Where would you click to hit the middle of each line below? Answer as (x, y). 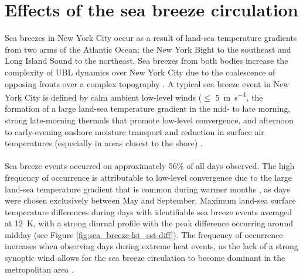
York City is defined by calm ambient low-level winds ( (103, 97)
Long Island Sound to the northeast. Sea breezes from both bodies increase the (147, 61)
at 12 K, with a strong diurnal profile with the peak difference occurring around (149, 223)
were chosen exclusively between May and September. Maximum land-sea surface (150, 200)
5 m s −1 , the (239, 96)
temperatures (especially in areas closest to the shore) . (104, 143)
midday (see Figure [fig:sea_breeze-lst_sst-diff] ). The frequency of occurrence (144, 234)
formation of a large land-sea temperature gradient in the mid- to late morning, (148, 108)
